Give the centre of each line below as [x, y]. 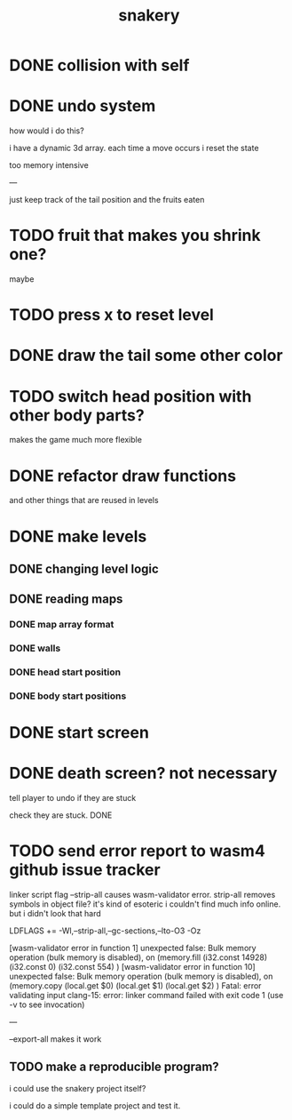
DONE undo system [83, 106]
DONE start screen [79, 733]
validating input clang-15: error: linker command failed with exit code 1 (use [146, 996]
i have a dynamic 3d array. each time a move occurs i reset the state [134, 148]
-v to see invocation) [47, 1004]
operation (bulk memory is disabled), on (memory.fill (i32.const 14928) [138, 957]
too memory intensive [49, 165]
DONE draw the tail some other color [146, 356]
